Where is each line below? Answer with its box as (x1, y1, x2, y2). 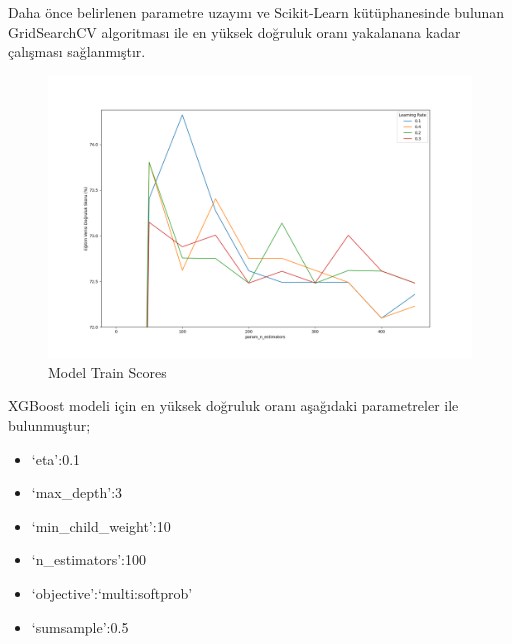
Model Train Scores (48, 361, 167, 382)
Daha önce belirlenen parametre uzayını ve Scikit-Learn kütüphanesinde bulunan (8, 2, 505, 22)
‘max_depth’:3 (31, 482, 123, 503)
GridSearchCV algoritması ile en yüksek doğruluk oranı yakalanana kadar (8, 21, 461, 42)
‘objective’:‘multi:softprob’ (31, 582, 193, 603)
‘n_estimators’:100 (31, 549, 146, 570)
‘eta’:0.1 (31, 448, 81, 469)
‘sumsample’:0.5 (31, 616, 129, 637)
